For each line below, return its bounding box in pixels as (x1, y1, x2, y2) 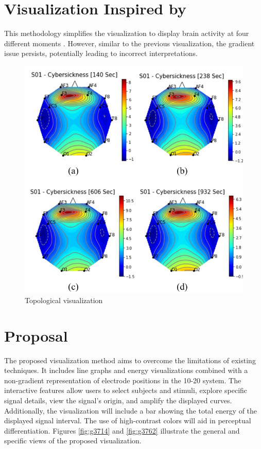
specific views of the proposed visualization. (4, 435, 142, 446)
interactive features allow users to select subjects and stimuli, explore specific (4, 385, 248, 396)
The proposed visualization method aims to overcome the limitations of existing (4, 354, 256, 365)
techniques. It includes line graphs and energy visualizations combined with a (4, 365, 248, 376)
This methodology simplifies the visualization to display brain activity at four (4, 28, 249, 39)
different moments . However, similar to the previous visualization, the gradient (4, 38, 255, 48)
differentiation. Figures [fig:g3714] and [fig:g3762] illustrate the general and (4, 425, 240, 436)
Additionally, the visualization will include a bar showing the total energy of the (4, 405, 257, 416)
